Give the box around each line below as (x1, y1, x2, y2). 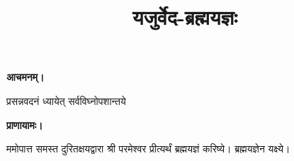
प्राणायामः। (6, 117, 43, 132)
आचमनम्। (6, 70, 45, 84)
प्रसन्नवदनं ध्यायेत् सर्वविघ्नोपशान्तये (6, 93, 126, 108)
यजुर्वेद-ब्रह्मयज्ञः (132, 2, 237, 31)
